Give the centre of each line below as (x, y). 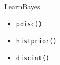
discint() (33, 58)
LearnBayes (22, 6)
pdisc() (29, 24)
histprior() (36, 41)
